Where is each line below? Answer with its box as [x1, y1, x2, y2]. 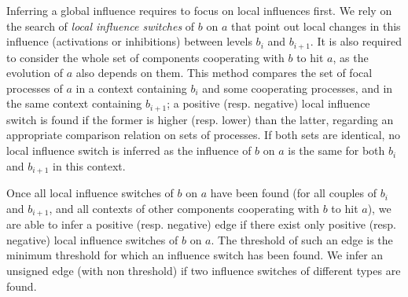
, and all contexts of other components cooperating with [49, 200, 320, 216]
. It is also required [310, 33, 402, 49]
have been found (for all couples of [210, 185, 377, 201]
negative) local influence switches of [6, 231, 178, 247]
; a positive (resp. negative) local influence [167, 95, 370, 112]
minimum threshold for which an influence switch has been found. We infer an [6, 247, 384, 263]
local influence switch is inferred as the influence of [6, 142, 252, 159]
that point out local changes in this [230, 17, 401, 34]
